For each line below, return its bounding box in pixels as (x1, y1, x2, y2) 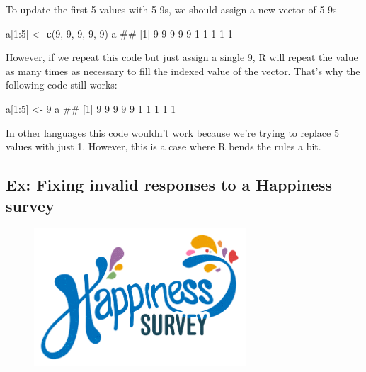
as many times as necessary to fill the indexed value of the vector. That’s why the (6, 63, 360, 78)
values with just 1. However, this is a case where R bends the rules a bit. (6, 139, 321, 154)
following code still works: (6, 77, 118, 92)
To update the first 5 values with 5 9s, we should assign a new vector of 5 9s (6, 2, 337, 16)
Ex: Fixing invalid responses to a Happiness (6, 174, 333, 196)
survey (6, 194, 55, 216)
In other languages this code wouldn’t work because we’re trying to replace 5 (6, 125, 339, 140)
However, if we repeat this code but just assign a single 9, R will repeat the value (6, 50, 358, 64)
